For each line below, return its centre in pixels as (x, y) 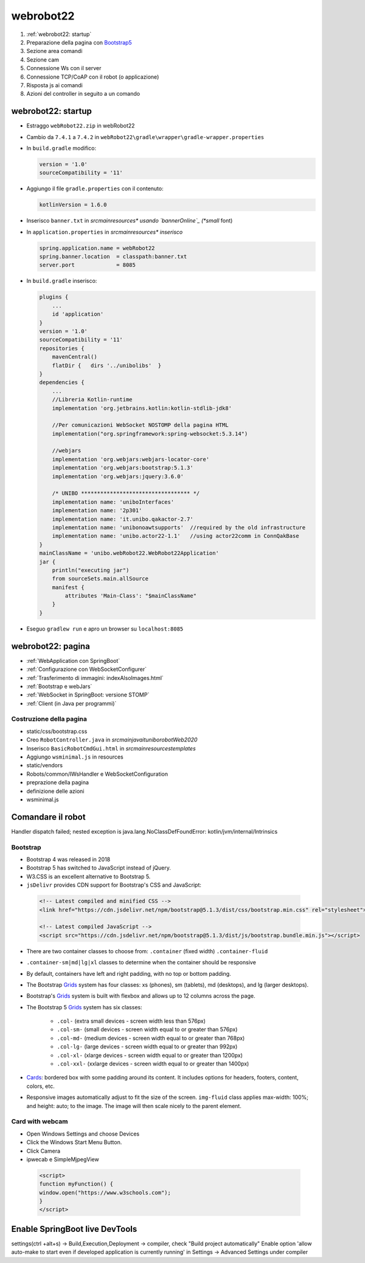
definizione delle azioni (55, 791)
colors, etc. (40, 1086)
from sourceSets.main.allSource (100, 579)
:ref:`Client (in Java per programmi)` (71, 703)
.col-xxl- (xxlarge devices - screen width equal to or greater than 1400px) (153, 1064)
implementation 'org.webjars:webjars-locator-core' (131, 459)
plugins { (54, 297)
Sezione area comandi (54, 51)
